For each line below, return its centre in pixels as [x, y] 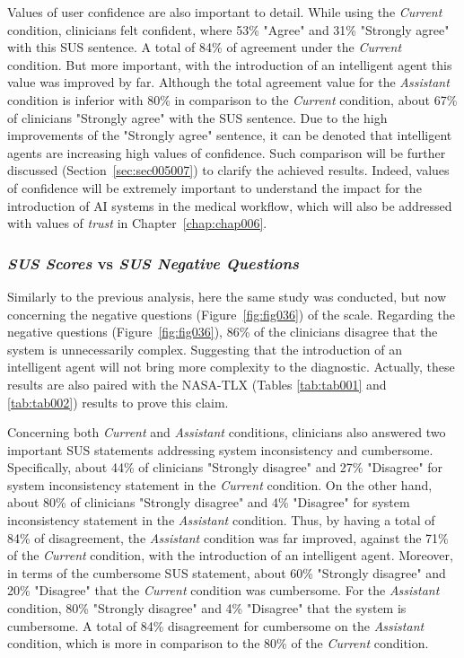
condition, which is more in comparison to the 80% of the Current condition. [218, 643]
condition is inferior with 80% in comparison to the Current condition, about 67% [232, 99]
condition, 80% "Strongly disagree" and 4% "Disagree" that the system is [207, 608]
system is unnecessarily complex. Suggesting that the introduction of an [205, 349]
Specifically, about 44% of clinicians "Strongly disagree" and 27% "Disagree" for [225, 467]
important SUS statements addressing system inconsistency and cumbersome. [220, 449]
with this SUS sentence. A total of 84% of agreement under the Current [205, 47]
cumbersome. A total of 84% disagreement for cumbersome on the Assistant [216, 625]
